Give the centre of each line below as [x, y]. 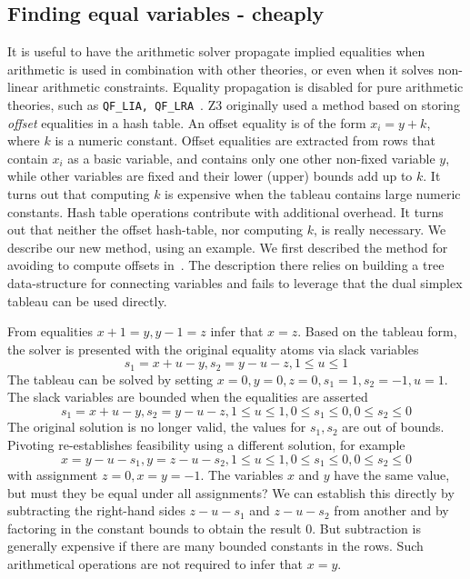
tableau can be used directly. [87, 300]
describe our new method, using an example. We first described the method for [228, 247]
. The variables [242, 475]
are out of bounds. [393, 427]
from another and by [391, 510]
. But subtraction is [366, 528]
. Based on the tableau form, [377, 331]
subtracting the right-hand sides [96, 510]
